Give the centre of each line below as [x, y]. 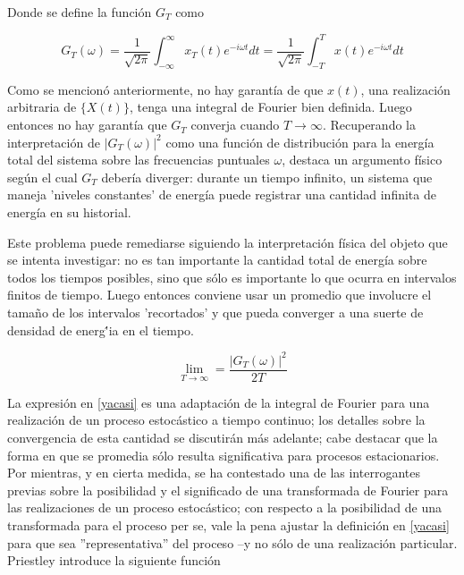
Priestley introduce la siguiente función [114, 560]
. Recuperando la [369, 125]
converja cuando [235, 125]
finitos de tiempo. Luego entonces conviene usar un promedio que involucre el [219, 295]
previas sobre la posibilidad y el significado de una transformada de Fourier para [228, 490]
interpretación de [54, 142]
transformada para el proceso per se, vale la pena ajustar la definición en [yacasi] [228, 524]
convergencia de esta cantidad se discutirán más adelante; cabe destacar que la [223, 437]
